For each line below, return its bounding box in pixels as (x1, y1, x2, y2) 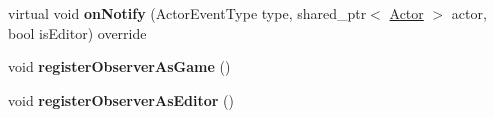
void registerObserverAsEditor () (8, 89, 235, 110)
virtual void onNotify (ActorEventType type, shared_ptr (8, 3, 367, 23)
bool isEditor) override (8, 22, 147, 43)
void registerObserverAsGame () (8, 56, 231, 77)
